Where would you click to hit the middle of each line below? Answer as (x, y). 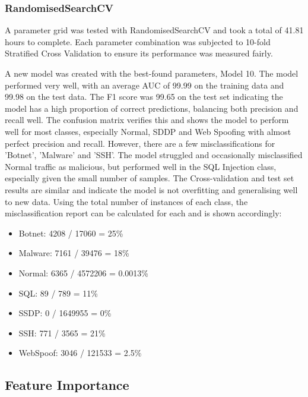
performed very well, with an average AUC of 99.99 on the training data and (145, 85)
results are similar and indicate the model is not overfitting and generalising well (151, 189)
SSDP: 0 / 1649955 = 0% (65, 313)
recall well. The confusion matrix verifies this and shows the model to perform (147, 120)
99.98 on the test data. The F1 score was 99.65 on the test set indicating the (144, 97)
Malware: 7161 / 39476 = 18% (74, 253)
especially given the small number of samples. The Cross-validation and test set (150, 178)
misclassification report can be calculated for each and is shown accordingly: (143, 213)
